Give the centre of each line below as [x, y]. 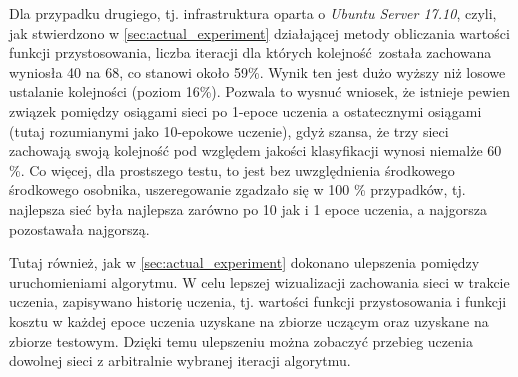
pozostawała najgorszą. [79, 228]
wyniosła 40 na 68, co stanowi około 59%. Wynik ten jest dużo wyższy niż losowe [257, 71]
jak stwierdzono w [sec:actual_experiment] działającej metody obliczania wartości [259, 32]
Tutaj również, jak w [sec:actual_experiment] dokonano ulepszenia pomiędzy [244, 262]
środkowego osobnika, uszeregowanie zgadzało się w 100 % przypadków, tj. [237, 189]
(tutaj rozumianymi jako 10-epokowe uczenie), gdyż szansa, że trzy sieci [229, 130]
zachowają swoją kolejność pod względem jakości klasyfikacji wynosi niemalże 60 [255, 150]
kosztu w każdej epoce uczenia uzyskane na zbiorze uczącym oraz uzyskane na [249, 320]
